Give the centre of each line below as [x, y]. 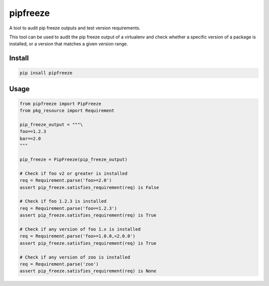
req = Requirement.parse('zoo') [59, 264]
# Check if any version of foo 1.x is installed [80, 229]
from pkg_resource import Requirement [67, 111]
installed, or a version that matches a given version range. [68, 44]
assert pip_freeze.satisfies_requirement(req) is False [89, 187]
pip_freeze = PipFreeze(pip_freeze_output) [74, 160]
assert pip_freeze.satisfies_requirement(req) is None [88, 271]
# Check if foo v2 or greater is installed [74, 173]
